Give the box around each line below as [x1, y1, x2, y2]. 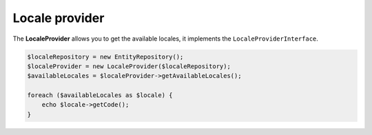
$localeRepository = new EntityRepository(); [27, 52, 184, 61]
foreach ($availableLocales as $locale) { [27, 92, 173, 99]
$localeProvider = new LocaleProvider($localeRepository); [27, 62, 231, 70]
